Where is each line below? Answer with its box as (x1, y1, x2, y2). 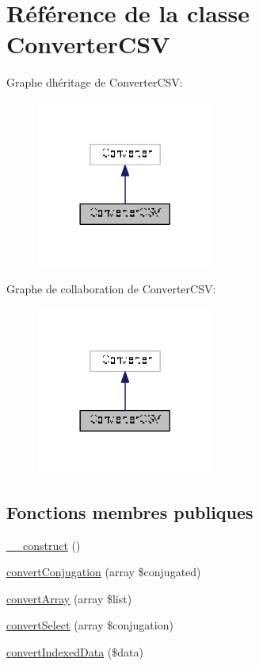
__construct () (6, 536, 81, 553)
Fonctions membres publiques (6, 499, 253, 524)
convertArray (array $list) (6, 590, 132, 606)
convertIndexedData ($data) (6, 643, 143, 660)
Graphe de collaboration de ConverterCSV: (6, 281, 216, 297)
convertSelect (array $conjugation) (6, 617, 173, 633)
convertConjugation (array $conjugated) (6, 563, 201, 580)
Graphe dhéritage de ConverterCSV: (6, 74, 183, 91)
